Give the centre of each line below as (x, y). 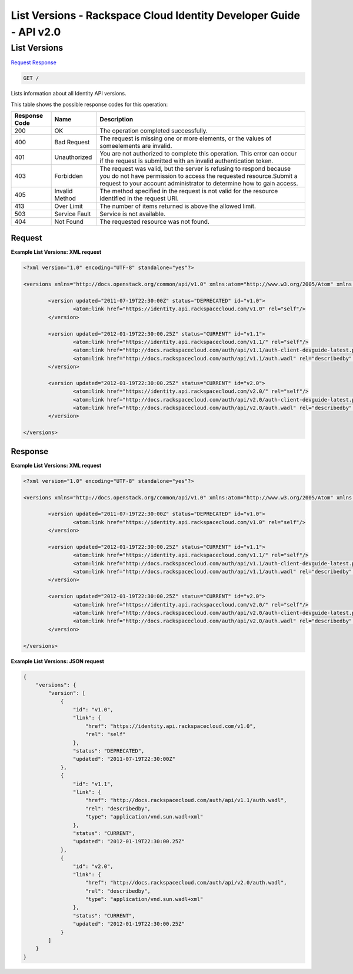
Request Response (34, 62)
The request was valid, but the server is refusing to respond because (195, 168)
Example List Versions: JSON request (57, 661)
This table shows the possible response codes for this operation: (89, 104)
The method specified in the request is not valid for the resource (189, 191)
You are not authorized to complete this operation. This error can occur (198, 153)
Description (116, 119)
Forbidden (69, 175)
